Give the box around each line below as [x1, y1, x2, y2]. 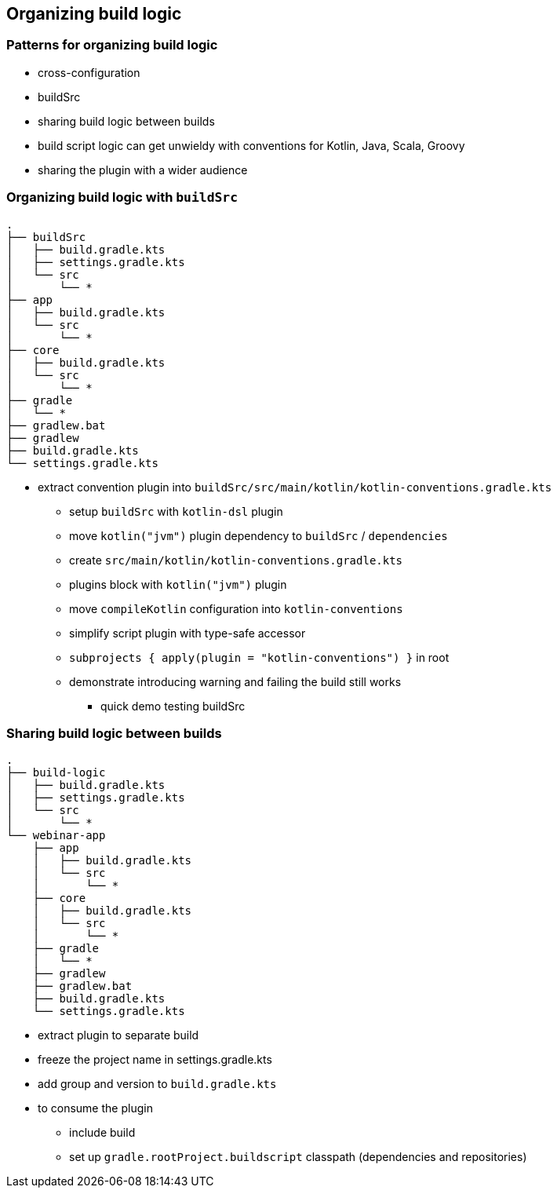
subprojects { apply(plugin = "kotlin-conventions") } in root [69, 650, 450, 664]
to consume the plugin [38, 1101, 153, 1115]
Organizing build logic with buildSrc [6, 189, 238, 206]
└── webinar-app [6, 829, 106, 842]
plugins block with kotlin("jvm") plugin [69, 577, 287, 591]
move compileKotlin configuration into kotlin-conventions [69, 601, 403, 615]
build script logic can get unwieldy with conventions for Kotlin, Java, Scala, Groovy [38, 138, 465, 152]
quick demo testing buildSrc [100, 699, 246, 713]
